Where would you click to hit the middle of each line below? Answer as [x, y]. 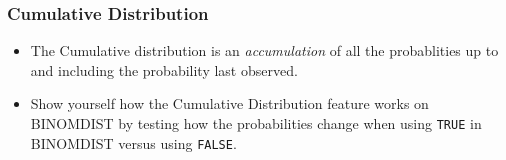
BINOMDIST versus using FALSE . [133, 142]
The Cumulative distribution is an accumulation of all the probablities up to [264, 50]
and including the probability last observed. [164, 69]
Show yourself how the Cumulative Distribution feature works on [229, 103]
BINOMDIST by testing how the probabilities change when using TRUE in [256, 123]
